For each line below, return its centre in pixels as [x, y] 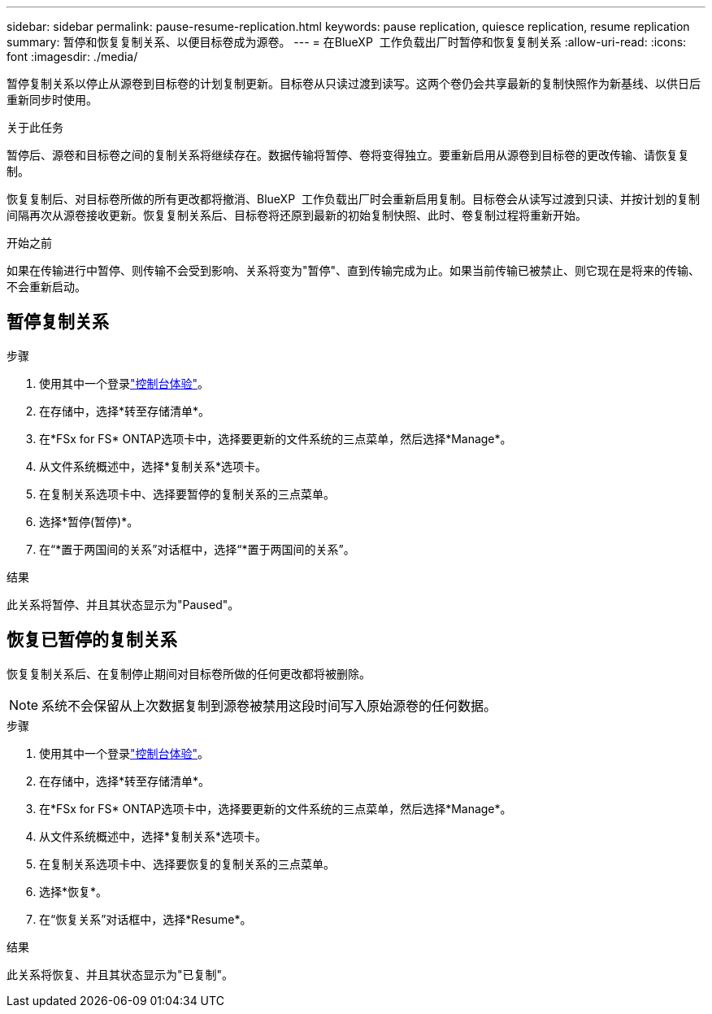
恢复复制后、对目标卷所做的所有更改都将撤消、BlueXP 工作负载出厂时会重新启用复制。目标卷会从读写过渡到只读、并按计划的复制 [353, 199]
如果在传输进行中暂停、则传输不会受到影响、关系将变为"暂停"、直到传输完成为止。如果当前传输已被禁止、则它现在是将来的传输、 [354, 270]
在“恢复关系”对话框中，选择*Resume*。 [145, 919]
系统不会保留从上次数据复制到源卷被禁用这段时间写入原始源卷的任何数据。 [269, 705]
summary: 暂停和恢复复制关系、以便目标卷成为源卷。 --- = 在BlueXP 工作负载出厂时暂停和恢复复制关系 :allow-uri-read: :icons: [347, 42]
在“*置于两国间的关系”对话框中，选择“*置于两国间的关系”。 [197, 549]
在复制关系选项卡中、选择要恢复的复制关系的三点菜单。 [187, 864]
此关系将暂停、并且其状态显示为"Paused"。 [123, 604]
